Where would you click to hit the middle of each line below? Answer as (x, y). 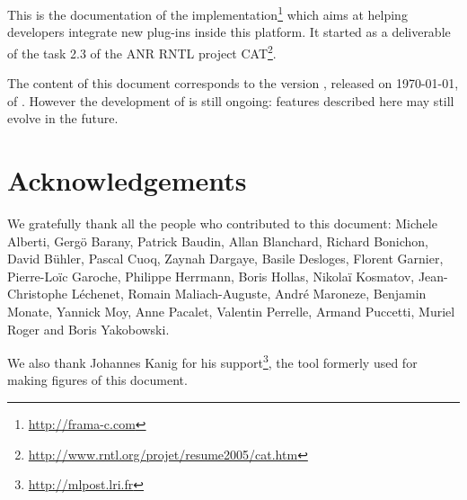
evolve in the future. (63, 118)
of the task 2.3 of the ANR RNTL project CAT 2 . (142, 51)
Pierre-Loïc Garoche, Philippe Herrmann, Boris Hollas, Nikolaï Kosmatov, (211, 276)
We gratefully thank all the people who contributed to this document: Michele (222, 223)
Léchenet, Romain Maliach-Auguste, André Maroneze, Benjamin (249, 294)
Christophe (38, 294)
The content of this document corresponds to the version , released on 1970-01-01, (233, 83)
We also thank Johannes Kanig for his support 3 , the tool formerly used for (212, 361)
